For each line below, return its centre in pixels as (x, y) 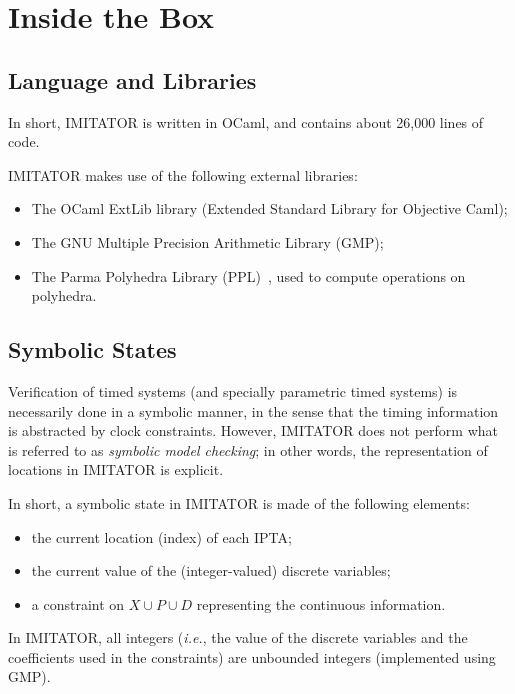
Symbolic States (92, 349)
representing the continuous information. (321, 603)
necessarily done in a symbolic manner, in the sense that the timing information (253, 410)
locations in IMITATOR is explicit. (116, 469)
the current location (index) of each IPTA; (161, 536)
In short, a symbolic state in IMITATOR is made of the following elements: (239, 502)
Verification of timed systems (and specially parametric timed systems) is (233, 390)
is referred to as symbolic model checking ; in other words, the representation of (248, 449)
